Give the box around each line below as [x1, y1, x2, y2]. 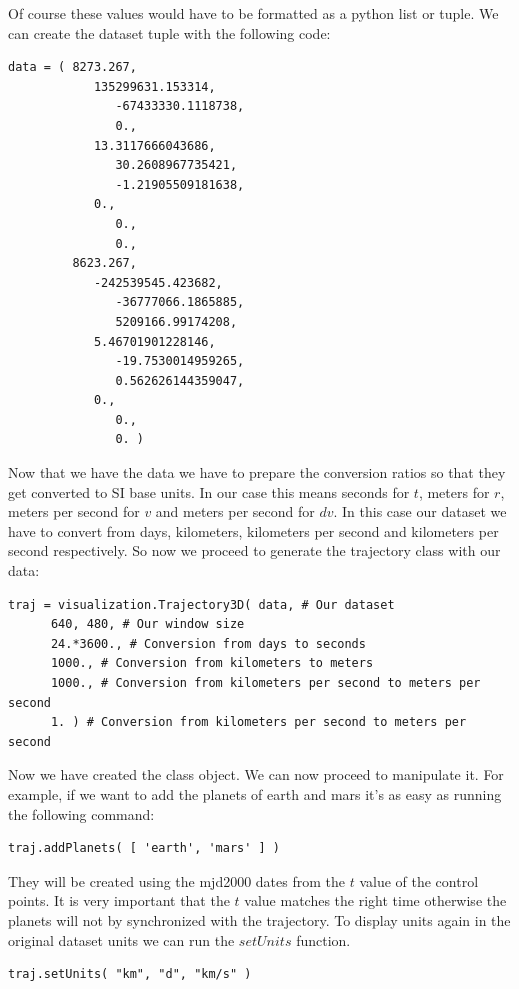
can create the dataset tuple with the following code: [8, 22, 331, 43]
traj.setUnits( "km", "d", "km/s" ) [8, 967, 252, 982]
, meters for [418, 481, 490, 502]
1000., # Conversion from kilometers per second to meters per [50, 676, 481, 690]
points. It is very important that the [8, 890, 230, 911]
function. [296, 929, 351, 950]
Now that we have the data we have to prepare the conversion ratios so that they [8, 462, 506, 483]
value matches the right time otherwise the [244, 890, 507, 911]
